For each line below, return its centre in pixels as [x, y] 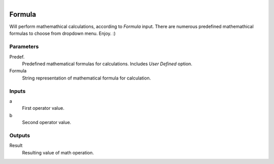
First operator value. [43, 108]
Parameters [24, 47]
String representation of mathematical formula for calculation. [87, 78]
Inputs [18, 91]
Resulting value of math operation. [58, 152]
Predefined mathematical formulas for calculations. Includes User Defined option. [107, 64]
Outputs [20, 135]
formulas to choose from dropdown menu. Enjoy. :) [63, 33]
